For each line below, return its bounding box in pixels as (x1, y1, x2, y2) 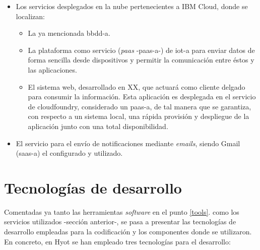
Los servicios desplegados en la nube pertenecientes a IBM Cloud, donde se (16, 1, 248, 11)
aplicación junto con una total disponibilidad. (28, 120, 168, 131)
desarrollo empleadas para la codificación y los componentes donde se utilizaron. (4, 226, 252, 237)
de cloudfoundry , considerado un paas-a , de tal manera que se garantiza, (28, 101, 251, 111)
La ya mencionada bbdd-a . (28, 28, 110, 38)
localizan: (16, 11, 45, 21)
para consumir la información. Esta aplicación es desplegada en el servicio (28, 91, 256, 102)
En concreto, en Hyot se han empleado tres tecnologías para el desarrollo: (4, 236, 231, 246)
